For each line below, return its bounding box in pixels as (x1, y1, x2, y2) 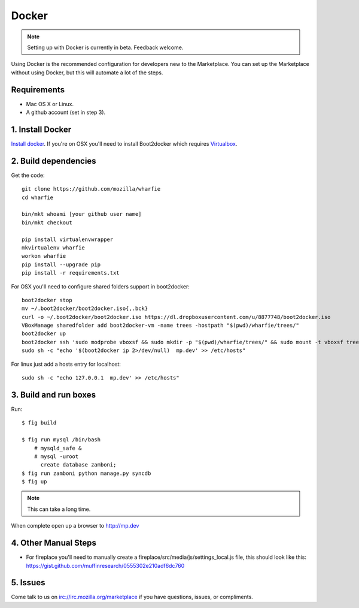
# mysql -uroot (34, 453, 79, 460)
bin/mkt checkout (22, 219, 72, 226)
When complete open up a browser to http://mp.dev (11, 522, 139, 529)
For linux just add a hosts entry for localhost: (11, 360, 121, 368)
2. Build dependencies (11, 156, 96, 166)
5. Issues (11, 577, 45, 588)
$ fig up (22, 478, 47, 485)
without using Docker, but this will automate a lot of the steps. (11, 69, 163, 76)
